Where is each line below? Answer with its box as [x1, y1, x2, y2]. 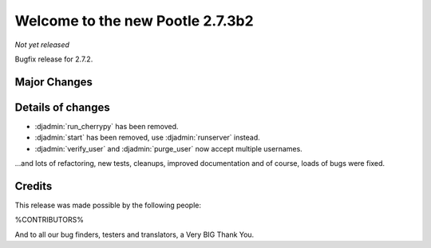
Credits [14, 179, 53, 193]
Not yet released [14, 40, 69, 49]
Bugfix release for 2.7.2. [14, 54, 93, 64]
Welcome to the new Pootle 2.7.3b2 [14, 12, 255, 30]
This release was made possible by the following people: [14, 200, 201, 210]
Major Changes [14, 75, 93, 89]
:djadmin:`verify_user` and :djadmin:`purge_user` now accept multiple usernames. [34, 144, 302, 153]
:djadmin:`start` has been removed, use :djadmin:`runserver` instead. [34, 132, 261, 143]
